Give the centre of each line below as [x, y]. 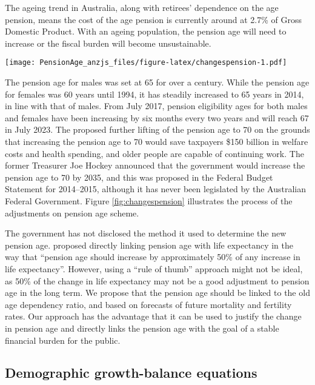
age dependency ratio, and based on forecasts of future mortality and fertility [148, 304]
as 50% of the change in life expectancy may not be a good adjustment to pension [157, 280]
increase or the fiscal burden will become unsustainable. [108, 43]
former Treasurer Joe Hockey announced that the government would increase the [155, 165]
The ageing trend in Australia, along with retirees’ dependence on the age [142, 7]
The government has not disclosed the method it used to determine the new [146, 233]
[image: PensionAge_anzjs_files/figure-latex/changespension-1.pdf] [146, 63]
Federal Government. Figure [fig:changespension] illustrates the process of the [149, 200]
